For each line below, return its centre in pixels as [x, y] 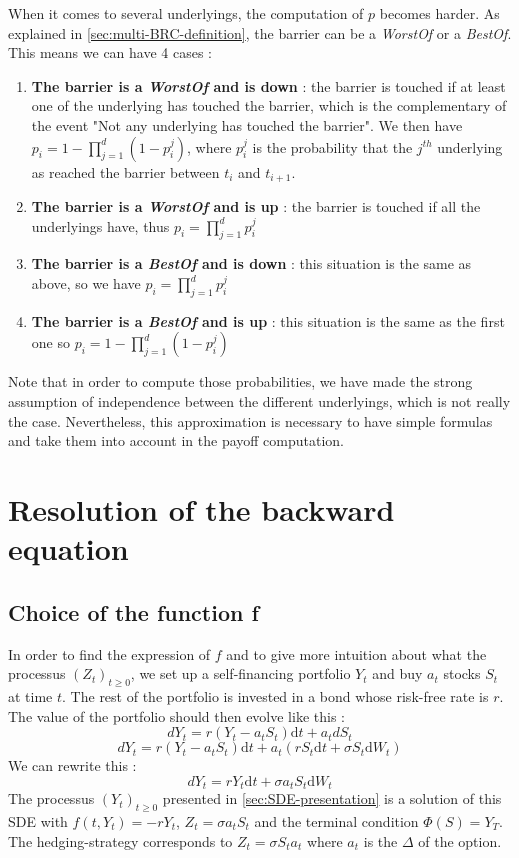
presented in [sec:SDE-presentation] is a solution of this [332, 798]
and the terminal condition [336, 820]
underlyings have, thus [100, 225]
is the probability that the [332, 146]
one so [50, 342]
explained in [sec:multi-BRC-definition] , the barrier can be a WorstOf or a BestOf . [260, 32]
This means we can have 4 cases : [110, 52]
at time [30, 695]
